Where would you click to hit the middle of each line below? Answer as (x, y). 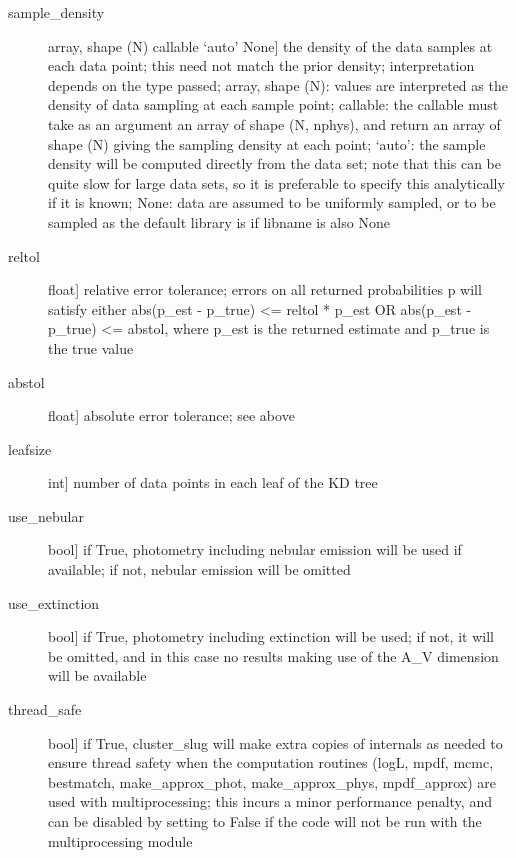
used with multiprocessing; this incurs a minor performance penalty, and (270, 801)
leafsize (30, 448)
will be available (97, 675)
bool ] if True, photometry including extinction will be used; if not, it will (271, 636)
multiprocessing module (120, 840)
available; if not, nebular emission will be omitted (199, 569)
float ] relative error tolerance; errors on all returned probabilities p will (265, 289)
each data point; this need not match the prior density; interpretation (261, 65)
